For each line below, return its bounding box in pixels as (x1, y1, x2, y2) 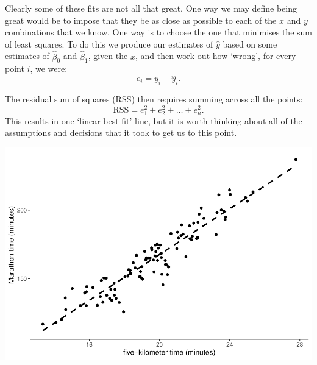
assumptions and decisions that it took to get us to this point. (5, 126, 237, 139)
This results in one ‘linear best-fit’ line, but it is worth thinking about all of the (5, 114, 302, 127)
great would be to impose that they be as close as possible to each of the (5, 13, 277, 26)
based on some (223, 37, 277, 50)
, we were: (30, 62, 68, 75)
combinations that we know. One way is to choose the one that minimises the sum (5, 26, 312, 38)
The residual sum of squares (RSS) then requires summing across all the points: (5, 93, 303, 105)
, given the (88, 49, 128, 62)
